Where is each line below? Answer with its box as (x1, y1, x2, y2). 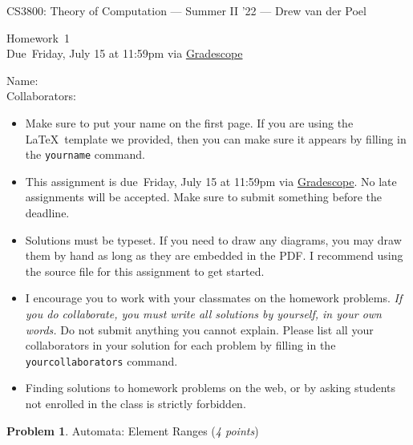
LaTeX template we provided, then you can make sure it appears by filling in (25, 130, 407, 147)
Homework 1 (6, 29, 70, 46)
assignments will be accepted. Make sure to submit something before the (25, 188, 383, 205)
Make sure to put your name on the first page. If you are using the (25, 114, 354, 131)
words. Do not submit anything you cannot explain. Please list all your (25, 321, 374, 338)
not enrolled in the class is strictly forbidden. (25, 395, 246, 411)
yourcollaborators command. (25, 352, 178, 369)
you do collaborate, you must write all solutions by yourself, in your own (25, 305, 382, 322)
